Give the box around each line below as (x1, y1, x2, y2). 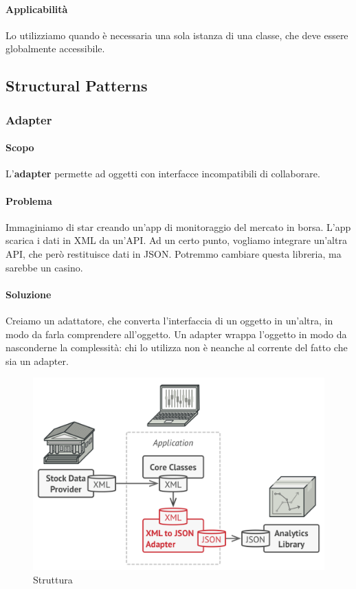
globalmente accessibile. (5, 41, 105, 56)
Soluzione (5, 287, 52, 301)
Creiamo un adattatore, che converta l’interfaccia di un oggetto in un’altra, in (5, 313, 333, 327)
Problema (5, 193, 52, 208)
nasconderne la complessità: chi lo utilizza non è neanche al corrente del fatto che (5, 340, 348, 355)
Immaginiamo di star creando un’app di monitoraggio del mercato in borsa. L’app (5, 219, 351, 234)
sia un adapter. (5, 353, 69, 368)
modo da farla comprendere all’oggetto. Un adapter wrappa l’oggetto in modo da (5, 326, 347, 341)
